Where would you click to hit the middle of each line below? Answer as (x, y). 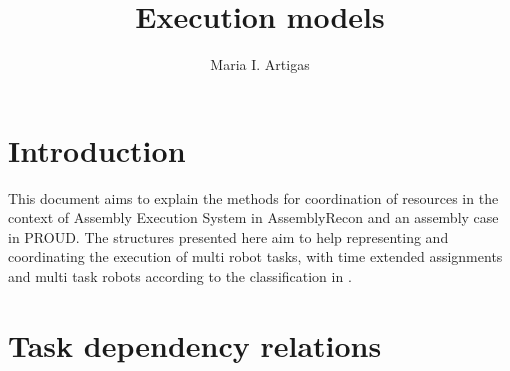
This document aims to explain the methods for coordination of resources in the (253, 197)
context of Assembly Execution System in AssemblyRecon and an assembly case (253, 217)
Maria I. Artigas (260, 64)
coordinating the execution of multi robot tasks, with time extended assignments (255, 256)
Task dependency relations (195, 344)
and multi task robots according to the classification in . (180, 276)
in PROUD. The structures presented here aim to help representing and (228, 236)
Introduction (97, 149)
